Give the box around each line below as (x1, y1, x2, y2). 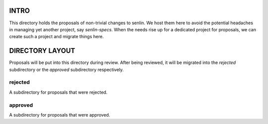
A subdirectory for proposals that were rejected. (9, 89, 108, 95)
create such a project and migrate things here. (9, 34, 104, 40)
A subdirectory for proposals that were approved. (9, 112, 110, 118)
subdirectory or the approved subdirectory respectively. (9, 66, 124, 72)
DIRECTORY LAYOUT (9, 47, 75, 55)
